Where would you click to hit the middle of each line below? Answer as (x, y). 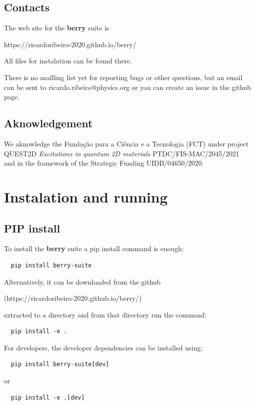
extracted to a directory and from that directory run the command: (105, 314)
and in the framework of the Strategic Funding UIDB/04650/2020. (104, 163)
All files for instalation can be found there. (68, 61)
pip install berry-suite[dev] (60, 364)
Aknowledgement (48, 123)
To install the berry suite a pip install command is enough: (94, 248)
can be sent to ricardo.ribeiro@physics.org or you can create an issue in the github (127, 87)
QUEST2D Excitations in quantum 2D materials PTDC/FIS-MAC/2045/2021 (122, 153)
